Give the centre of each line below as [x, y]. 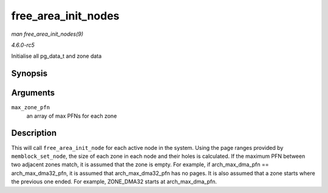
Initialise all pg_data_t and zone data [56, 56]
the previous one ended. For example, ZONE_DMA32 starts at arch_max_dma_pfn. [114, 181]
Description [34, 133]
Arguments [33, 93]
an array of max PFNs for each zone [72, 116]
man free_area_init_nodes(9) [47, 34]
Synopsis [29, 74]
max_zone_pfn [31, 107]
